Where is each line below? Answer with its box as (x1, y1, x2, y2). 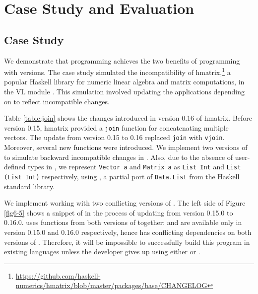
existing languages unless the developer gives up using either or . (4, 246, 200, 257)
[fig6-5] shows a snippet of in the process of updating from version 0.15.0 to (4, 207, 233, 218)
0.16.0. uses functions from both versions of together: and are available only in (4, 217, 242, 227)
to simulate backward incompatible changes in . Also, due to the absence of (4, 151, 233, 162)
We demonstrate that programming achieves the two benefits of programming (4, 55, 240, 66)
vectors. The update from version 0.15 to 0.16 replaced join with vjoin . (4, 132, 225, 143)
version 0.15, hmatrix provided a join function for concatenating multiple (4, 122, 229, 133)
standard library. (4, 181, 55, 191)
